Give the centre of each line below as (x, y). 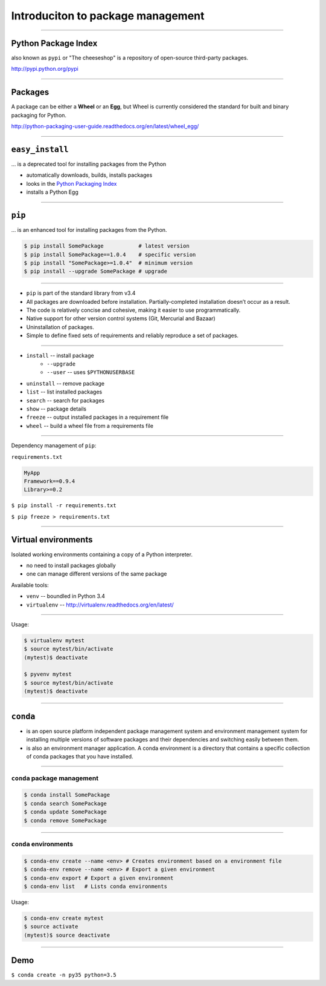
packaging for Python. (39, 115)
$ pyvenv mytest (48, 674)
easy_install (40, 149)
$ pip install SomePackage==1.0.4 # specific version (110, 255)
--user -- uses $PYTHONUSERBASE (91, 372)
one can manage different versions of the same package (97, 574)
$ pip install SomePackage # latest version (107, 246)
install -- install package (60, 355)
